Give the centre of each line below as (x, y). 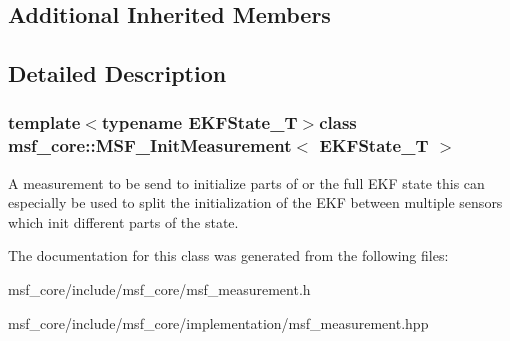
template (44, 122)
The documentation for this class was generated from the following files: (228, 255)
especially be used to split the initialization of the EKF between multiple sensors (255, 202)
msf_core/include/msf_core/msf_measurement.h (159, 289)
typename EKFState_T (199, 122)
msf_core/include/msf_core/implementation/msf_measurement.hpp (218, 322)
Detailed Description (117, 73)
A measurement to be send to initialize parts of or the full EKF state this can (246, 182)
